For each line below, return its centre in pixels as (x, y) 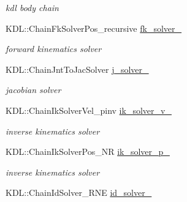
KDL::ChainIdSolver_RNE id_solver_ (79, 193)
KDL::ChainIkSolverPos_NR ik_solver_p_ (88, 151)
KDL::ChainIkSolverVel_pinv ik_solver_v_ (89, 110)
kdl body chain (32, 7)
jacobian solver (33, 90)
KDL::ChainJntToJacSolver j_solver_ (77, 69)
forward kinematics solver (54, 49)
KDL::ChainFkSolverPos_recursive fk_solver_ (94, 28)
